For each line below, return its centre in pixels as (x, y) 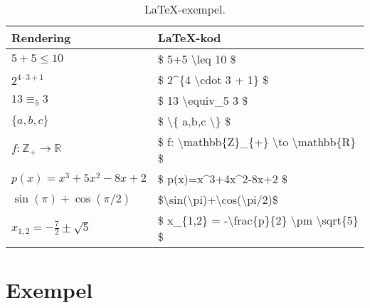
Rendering (41, 37)
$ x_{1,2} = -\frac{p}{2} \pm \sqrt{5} (258, 220)
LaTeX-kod (189, 37)
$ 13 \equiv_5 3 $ (203, 100)
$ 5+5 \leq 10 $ (197, 59)
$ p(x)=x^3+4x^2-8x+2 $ (222, 179)
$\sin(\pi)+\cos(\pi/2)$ (218, 199)
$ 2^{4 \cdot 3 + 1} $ (213, 79)
